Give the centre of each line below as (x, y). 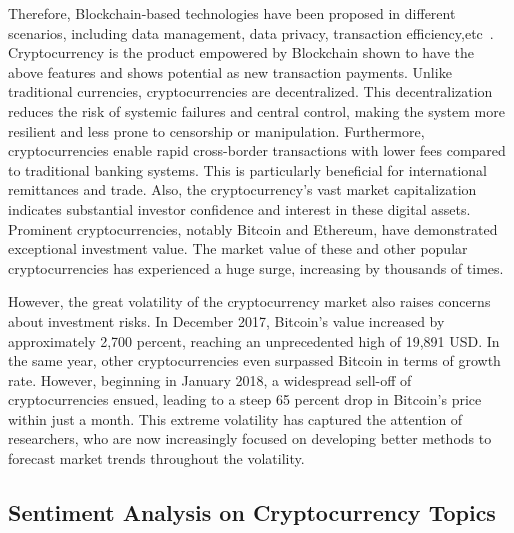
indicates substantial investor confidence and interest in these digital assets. (239, 208)
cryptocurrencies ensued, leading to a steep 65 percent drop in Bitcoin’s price (245, 399)
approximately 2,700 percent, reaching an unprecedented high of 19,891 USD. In (254, 340)
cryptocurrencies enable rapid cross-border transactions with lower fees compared (257, 150)
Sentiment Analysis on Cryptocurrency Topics (252, 512)
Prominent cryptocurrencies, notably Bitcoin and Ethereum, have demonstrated (253, 228)
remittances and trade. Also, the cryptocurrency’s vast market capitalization (242, 189)
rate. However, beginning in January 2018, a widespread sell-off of (210, 379)
